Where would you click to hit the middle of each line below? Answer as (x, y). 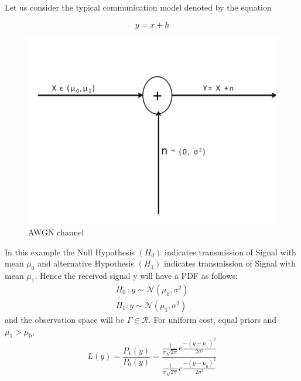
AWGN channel (56, 232)
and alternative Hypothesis (86, 263)
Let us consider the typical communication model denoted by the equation (138, 7)
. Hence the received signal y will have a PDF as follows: (136, 276)
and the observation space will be (64, 320)
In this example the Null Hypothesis (70, 252)
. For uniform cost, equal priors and (213, 320)
